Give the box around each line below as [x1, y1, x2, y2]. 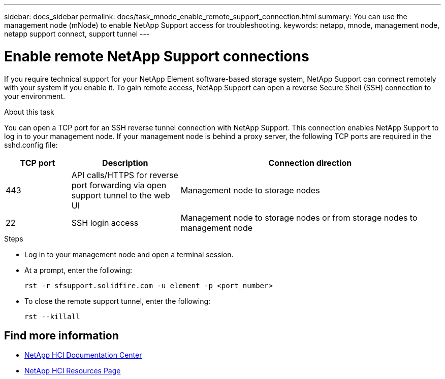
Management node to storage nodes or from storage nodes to [180, 212, 418, 223]
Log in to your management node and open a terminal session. [24, 250, 234, 259]
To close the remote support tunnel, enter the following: [24, 296, 211, 305]
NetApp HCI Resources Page [24, 366, 121, 375]
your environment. [4, 91, 65, 100]
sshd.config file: [4, 140, 58, 149]
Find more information [4, 329, 119, 342]
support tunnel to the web [71, 190, 170, 200]
